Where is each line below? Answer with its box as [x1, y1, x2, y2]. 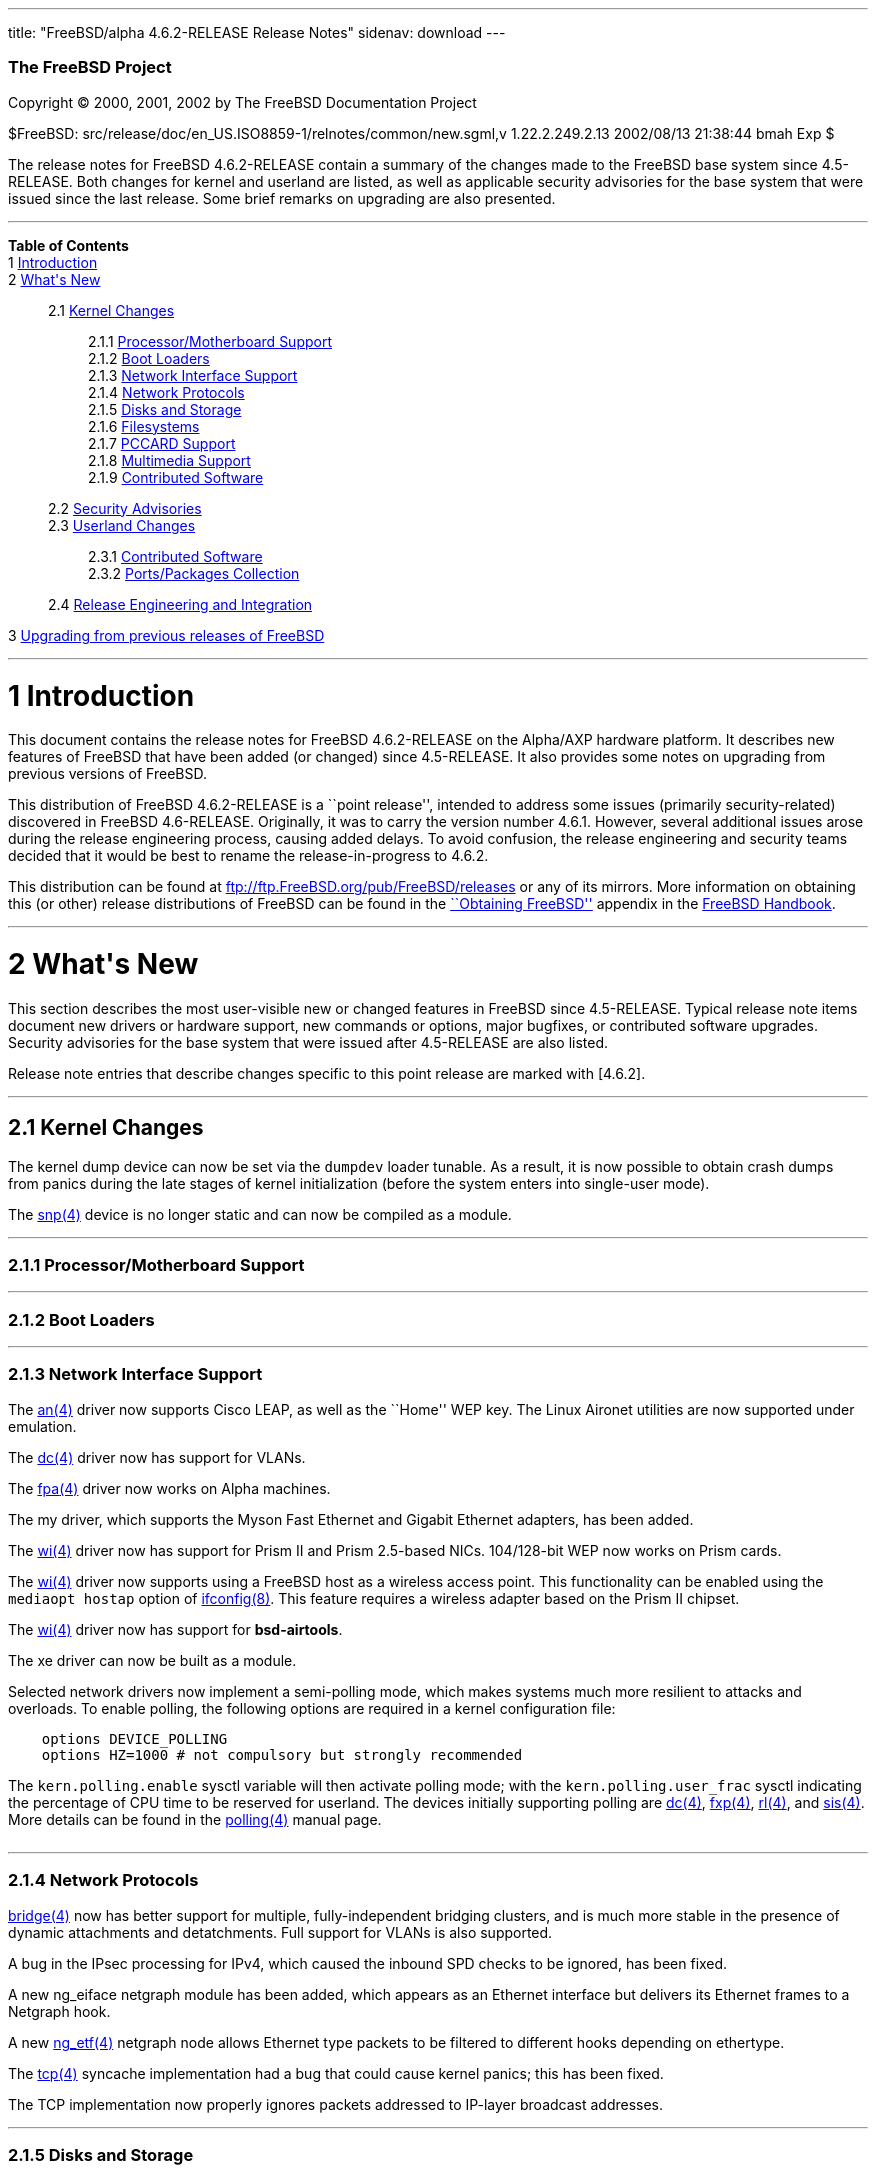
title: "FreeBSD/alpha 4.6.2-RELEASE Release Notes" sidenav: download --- [8, 24, 506, 41]
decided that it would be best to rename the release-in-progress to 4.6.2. [8, 847, 489, 865]
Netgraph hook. [8, 2002, 111, 2020]
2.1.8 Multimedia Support [88, 451, 251, 469]
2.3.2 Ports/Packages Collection [88, 564, 300, 582]
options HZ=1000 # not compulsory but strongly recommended [41, 1746, 523, 1763]
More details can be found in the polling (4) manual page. [8, 1810, 382, 1828]
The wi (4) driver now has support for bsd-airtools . [8, 1620, 343, 1638]
